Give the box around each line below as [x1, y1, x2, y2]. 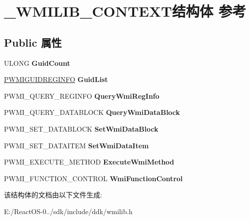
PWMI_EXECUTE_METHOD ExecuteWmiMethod [4, 157, 174, 167]
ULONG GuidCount [4, 57, 70, 68]
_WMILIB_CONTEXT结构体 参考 [4, 1, 246, 21]
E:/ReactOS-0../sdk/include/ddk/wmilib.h [4, 206, 133, 216]
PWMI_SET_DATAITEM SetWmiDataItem [4, 140, 149, 150]
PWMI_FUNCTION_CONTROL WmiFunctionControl [4, 173, 183, 183]
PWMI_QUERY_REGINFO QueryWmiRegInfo [4, 90, 160, 101]
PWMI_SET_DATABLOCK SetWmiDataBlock [4, 123, 159, 134]
